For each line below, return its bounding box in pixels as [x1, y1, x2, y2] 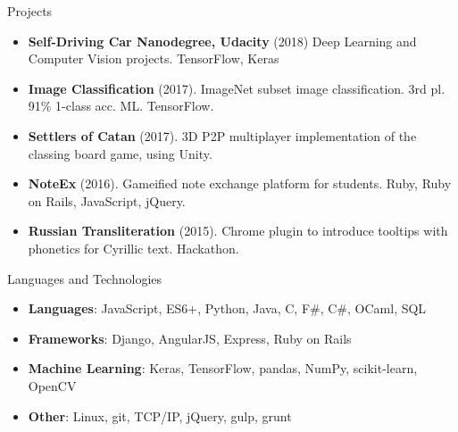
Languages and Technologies [7, 269, 162, 287]
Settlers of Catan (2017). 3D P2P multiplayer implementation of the [28, 126, 417, 145]
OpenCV [28, 376, 77, 395]
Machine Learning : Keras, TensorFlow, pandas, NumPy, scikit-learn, [28, 359, 418, 378]
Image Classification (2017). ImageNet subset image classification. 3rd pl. [28, 79, 446, 97]
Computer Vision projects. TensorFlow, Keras [28, 49, 279, 68]
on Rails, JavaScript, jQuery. [28, 191, 186, 210]
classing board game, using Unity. [28, 144, 212, 162]
